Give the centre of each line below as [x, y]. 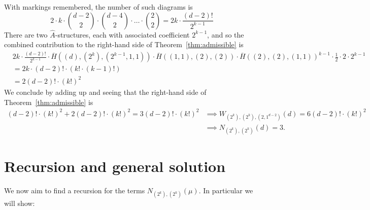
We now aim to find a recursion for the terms [75, 190]
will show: [20, 203]
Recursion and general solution [115, 166]
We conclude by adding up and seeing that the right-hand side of [105, 92]
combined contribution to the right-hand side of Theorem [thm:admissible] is [124, 44]
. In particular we [226, 190]
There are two [26, 34]
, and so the [226, 34]
